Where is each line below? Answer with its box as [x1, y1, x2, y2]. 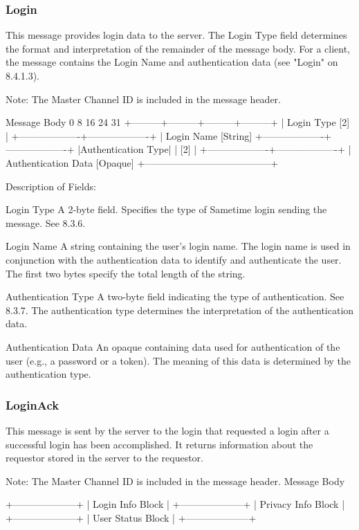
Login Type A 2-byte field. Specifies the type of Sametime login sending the [6, 202, 327, 217]
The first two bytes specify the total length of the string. [6, 266, 246, 280]
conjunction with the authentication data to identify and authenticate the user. [6, 252, 342, 266]
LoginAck [6, 396, 59, 413]
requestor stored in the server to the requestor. [6, 450, 204, 465]
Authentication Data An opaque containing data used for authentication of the [6, 339, 340, 354]
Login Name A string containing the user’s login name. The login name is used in [6, 239, 351, 253]
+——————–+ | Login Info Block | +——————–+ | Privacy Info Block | [6, 497, 345, 511]
